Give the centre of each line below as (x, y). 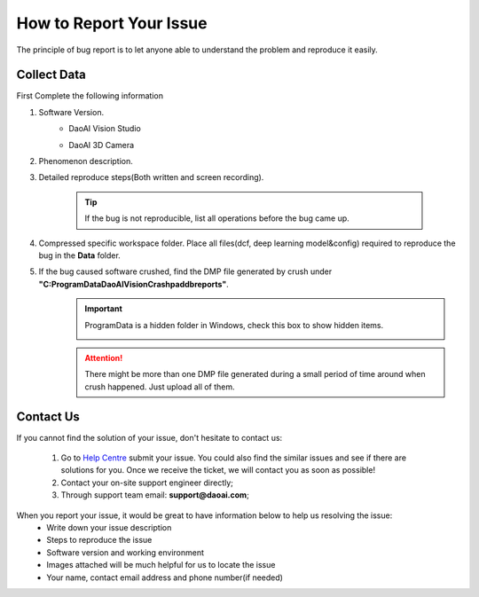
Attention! (104, 357)
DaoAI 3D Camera (102, 145)
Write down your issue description (109, 527)
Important (104, 309)
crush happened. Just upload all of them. (160, 387)
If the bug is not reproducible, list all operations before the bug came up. (217, 218)
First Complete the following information (90, 96)
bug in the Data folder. (80, 255)
